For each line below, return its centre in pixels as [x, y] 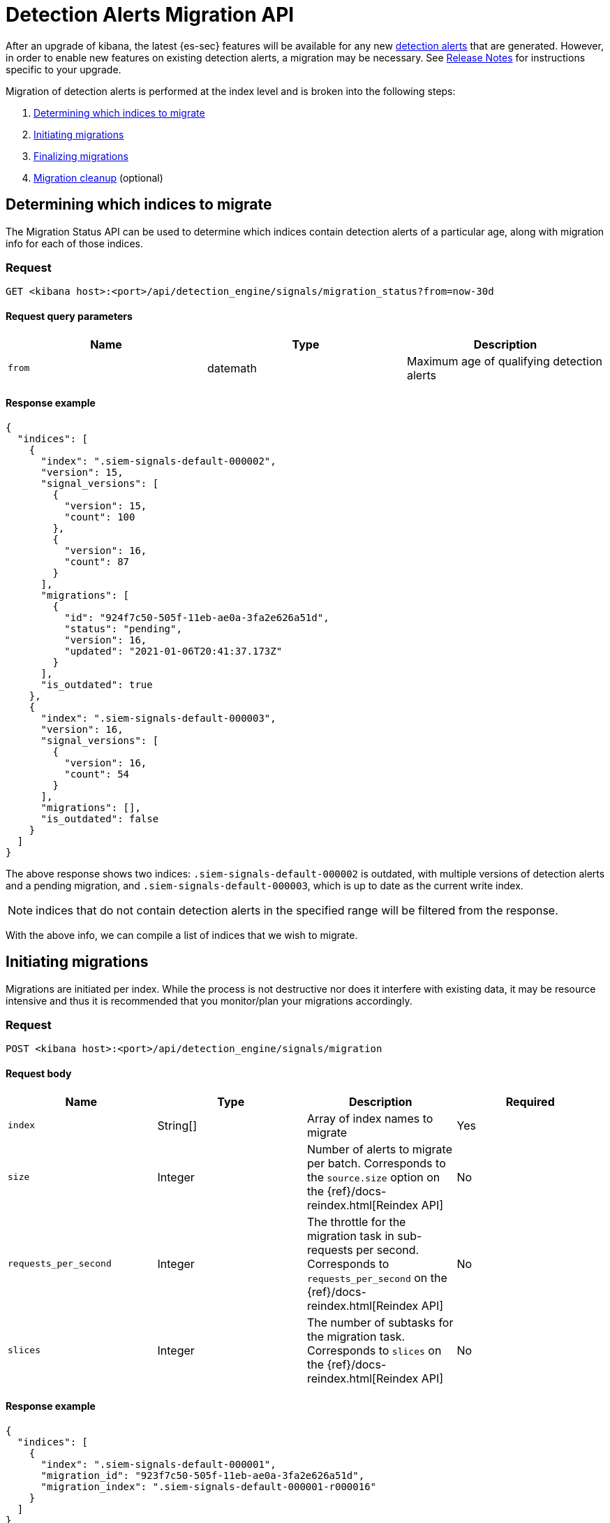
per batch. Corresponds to [377, 1163]
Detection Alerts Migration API [150, 15]
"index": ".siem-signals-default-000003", [158, 718]
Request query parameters [69, 316]
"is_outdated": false [100, 818]
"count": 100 [100, 517]
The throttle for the [357, 1222]
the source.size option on [374, 1177]
